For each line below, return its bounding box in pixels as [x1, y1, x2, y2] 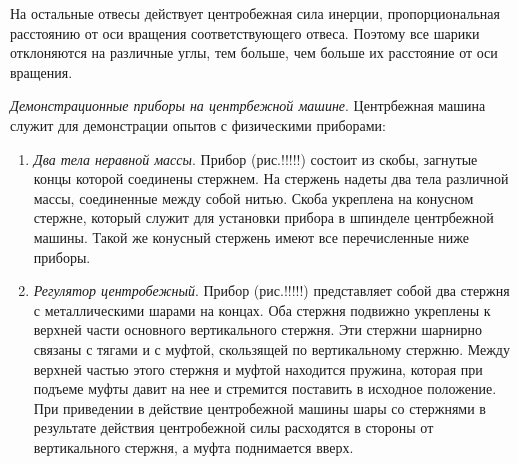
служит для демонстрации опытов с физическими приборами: [10, 114, 386, 135]
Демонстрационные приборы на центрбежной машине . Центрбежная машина [10, 95, 486, 116]
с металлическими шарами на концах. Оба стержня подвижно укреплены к [33, 299, 491, 320]
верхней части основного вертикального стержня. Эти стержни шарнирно [33, 319, 482, 340]
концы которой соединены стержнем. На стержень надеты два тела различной [33, 168, 509, 189]
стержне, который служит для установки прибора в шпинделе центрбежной [33, 207, 494, 228]
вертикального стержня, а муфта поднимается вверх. [33, 436, 354, 457]
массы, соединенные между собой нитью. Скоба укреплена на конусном [33, 187, 474, 208]
